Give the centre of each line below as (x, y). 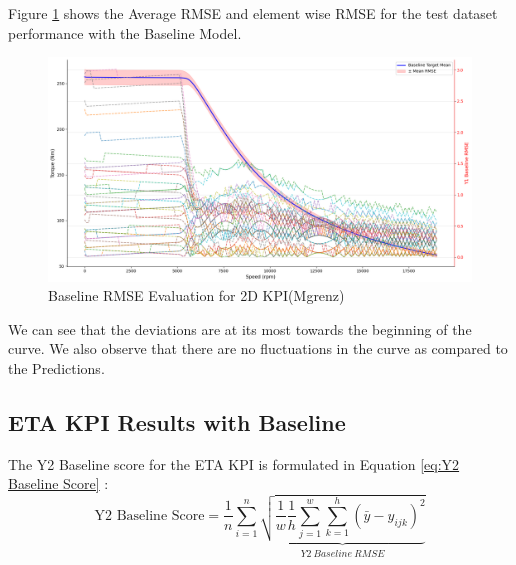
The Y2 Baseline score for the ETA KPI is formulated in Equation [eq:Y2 (234, 463)
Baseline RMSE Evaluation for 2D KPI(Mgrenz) (196, 295)
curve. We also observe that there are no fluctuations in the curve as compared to (258, 348)
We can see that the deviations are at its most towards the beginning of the (240, 328)
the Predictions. (56, 367)
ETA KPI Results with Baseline (177, 421)
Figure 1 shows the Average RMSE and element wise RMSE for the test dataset (253, 13)
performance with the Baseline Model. (125, 32)
